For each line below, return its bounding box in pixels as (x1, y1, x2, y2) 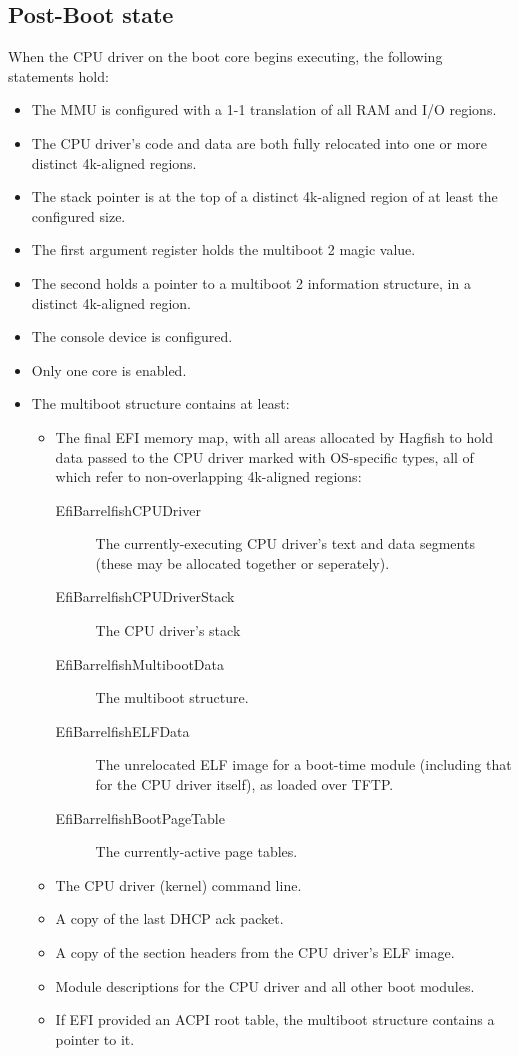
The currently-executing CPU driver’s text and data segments (95, 533, 475, 554)
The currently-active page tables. (95, 841, 298, 862)
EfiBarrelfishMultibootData (55, 653, 224, 674)
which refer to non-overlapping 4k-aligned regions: (55, 466, 362, 487)
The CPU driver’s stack (95, 620, 241, 641)
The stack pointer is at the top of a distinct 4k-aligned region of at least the (31, 186, 498, 207)
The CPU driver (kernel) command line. (55, 874, 302, 895)
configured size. (31, 205, 126, 226)
